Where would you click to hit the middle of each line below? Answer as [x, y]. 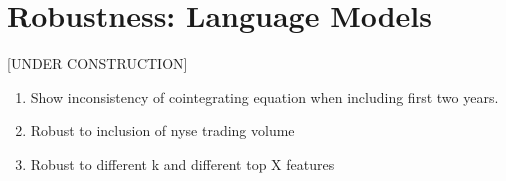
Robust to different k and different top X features [182, 163]
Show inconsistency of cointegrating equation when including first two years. [264, 96]
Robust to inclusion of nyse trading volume [162, 130]
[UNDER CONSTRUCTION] [97, 63]
